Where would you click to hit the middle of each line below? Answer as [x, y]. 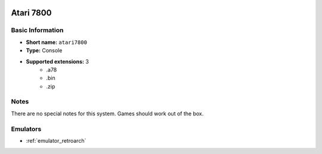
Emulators [26, 129]
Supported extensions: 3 [58, 61]
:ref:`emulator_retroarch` [56, 141]
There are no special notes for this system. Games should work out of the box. [107, 114]
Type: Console [44, 51]
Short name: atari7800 [57, 42]
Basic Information [37, 30]
